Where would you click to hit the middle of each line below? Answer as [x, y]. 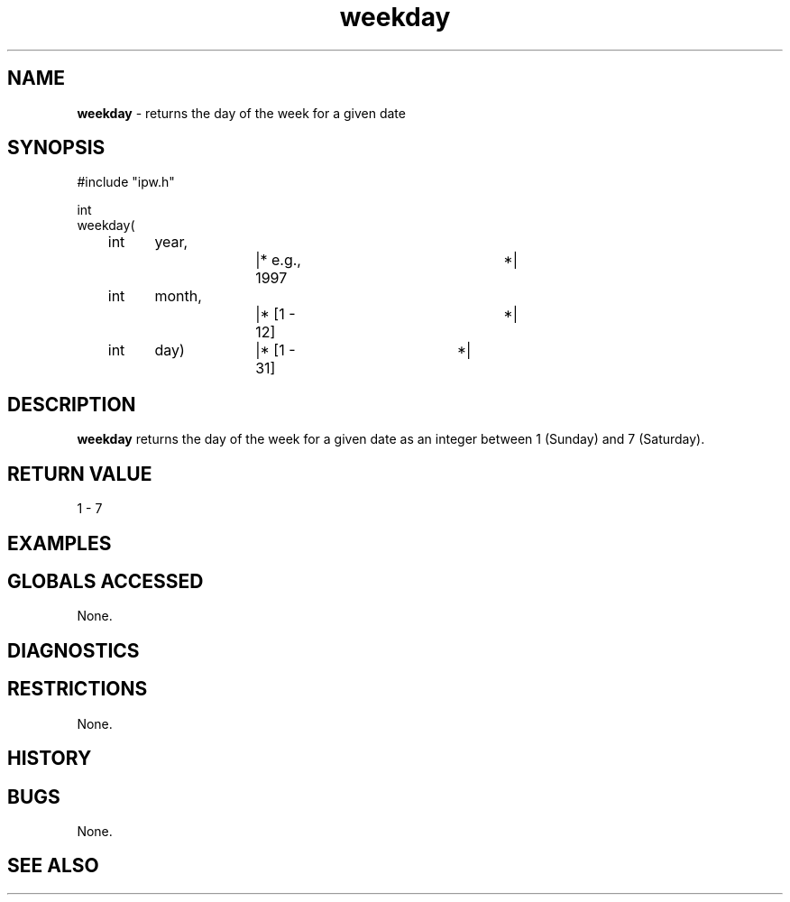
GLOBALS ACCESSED [106, 581]
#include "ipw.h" [126, 182]
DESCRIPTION [72, 404]
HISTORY [50, 759]
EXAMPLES [60, 543]
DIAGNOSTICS [73, 650]
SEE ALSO [53, 866]
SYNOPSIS [56, 148]
